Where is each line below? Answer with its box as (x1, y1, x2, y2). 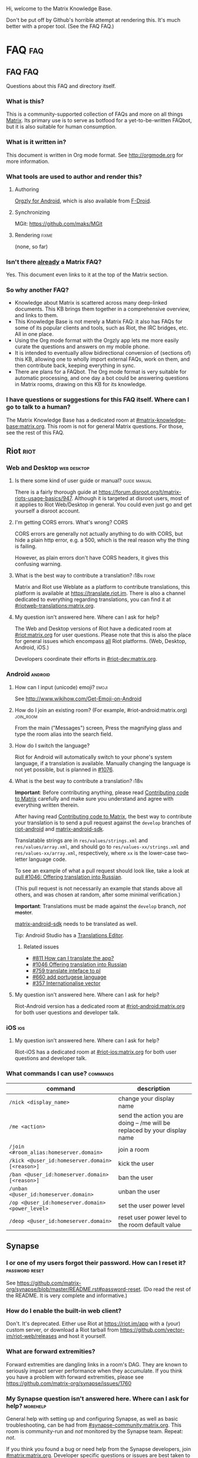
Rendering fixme (14, 231, 53, 239)
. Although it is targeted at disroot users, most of (71, 495, 189, 502)
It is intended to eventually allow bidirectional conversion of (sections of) (14, 350, 192, 357)
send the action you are (118, 1111, 184, 1120)
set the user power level (118, 1202, 185, 1210)
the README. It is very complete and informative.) (6, 1292, 128, 1299)
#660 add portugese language (32, 973, 107, 980)
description (137, 1085, 170, 1093)
